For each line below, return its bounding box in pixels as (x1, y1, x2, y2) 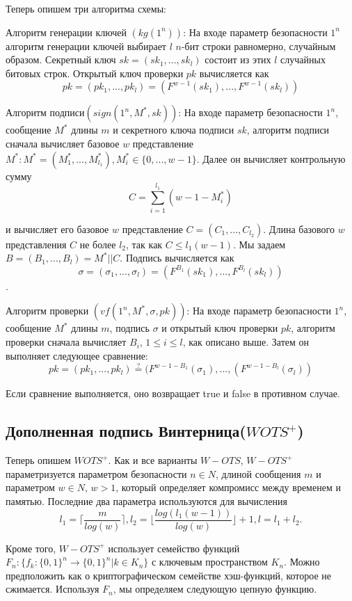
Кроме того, (6, 540, 56, 555)
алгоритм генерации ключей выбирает (6, 38, 166, 53)
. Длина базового (263, 221, 335, 236)
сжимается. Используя (6, 582, 99, 596)
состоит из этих (205, 52, 271, 67)
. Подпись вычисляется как (120, 250, 234, 265)
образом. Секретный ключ (6, 52, 116, 67)
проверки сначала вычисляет (6, 335, 127, 349)
